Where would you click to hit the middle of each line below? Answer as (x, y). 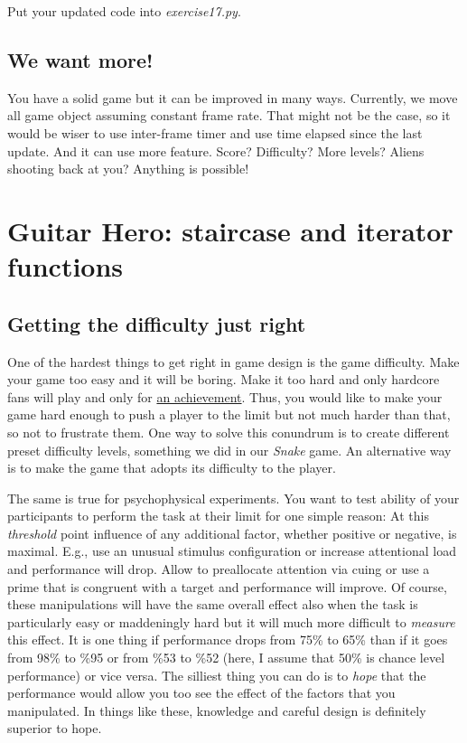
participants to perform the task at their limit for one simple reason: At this (218, 516)
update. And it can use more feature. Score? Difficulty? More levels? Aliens (216, 150)
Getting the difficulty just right (157, 323)
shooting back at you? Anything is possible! (128, 169)
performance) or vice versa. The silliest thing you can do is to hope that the (217, 675)
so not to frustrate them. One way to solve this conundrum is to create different (229, 432)
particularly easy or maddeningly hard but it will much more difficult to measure (231, 621)
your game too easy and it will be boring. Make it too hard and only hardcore (224, 379)
